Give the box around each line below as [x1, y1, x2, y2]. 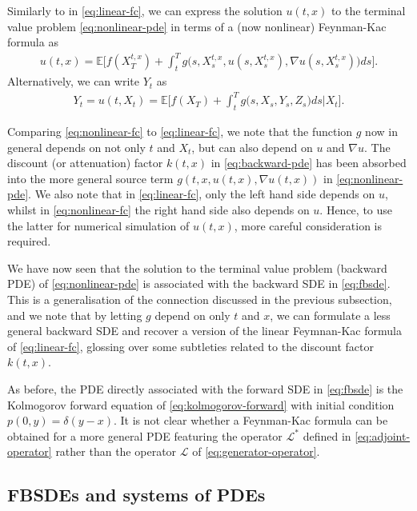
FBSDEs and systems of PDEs [7, 482, 266, 507]
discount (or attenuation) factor [7, 154, 163, 171]
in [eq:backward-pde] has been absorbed [211, 154, 407, 171]
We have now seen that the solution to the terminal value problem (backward [7, 259, 387, 276]
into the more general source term [7, 170, 174, 186]
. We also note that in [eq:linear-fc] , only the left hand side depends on [28, 186, 375, 202]
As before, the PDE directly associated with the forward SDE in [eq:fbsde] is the [7, 380, 403, 397]
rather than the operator [55, 443, 177, 460]
